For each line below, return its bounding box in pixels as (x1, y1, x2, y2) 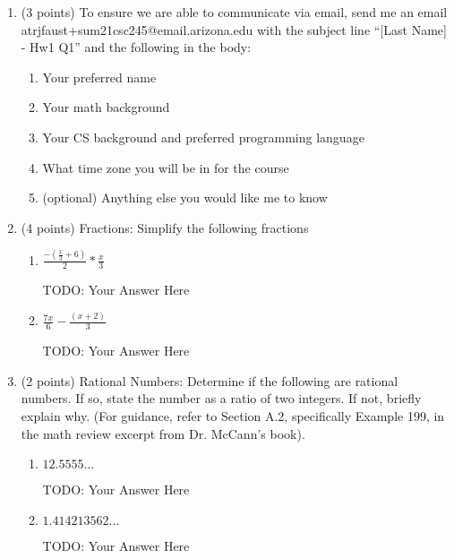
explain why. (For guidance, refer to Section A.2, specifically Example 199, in (21, 407, 445, 425)
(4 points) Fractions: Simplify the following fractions (21, 218, 309, 236)
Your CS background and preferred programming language (42, 127, 364, 146)
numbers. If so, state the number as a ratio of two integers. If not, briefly (21, 389, 422, 408)
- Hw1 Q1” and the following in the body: (21, 38, 252, 56)
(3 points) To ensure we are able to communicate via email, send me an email (21, 3, 448, 21)
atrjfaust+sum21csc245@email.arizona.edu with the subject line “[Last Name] (21, 20, 447, 39)
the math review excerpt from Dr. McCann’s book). (21, 424, 305, 442)
